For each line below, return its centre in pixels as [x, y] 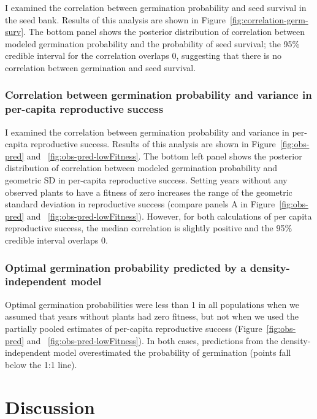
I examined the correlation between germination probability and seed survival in [156, 7]
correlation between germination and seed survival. [101, 67]
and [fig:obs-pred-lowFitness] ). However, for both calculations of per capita [169, 216]
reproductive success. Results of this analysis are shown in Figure [153, 144]
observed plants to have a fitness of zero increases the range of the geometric [149, 192]
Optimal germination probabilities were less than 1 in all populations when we [152, 304]
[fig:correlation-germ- [269, 19]
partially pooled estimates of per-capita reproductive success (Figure [134, 328]
